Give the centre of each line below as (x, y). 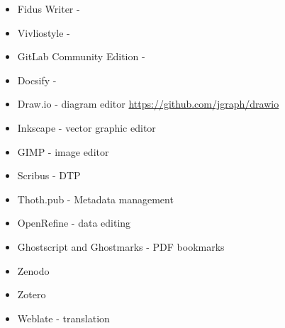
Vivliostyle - (44, 32)
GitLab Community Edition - (81, 56)
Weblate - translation (63, 318)
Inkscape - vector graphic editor (86, 127)
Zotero (32, 294)
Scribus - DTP (49, 175)
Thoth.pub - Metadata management (95, 199)
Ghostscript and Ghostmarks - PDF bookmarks (121, 246)
